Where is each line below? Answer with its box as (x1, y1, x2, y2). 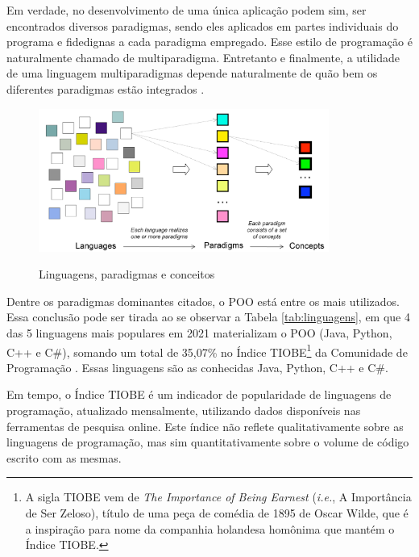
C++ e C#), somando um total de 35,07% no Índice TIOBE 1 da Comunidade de (6, 341, 408, 360)
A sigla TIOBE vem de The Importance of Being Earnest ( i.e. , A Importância (25, 488, 412, 505)
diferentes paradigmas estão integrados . (6, 80, 205, 97)
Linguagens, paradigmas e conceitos (39, 266, 215, 283)
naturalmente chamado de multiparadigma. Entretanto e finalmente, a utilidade (6, 48, 400, 65)
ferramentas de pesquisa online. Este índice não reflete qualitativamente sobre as (6, 417, 404, 434)
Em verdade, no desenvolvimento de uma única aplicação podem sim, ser (6, 2, 367, 18)
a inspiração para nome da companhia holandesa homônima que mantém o (25, 520, 395, 537)
